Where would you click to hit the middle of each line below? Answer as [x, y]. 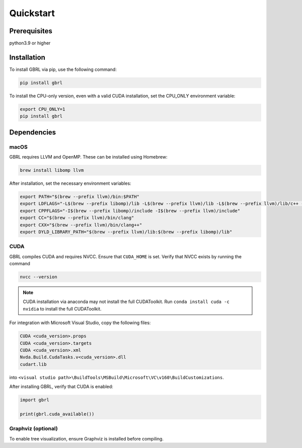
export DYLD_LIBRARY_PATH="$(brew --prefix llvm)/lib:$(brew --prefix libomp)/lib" [126, 232]
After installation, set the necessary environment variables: [70, 183]
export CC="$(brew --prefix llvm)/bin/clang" [77, 218]
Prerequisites [31, 31]
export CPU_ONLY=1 [43, 109]
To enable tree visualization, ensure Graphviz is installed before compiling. [86, 438]
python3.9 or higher [30, 43]
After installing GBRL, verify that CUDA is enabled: [61, 387]
